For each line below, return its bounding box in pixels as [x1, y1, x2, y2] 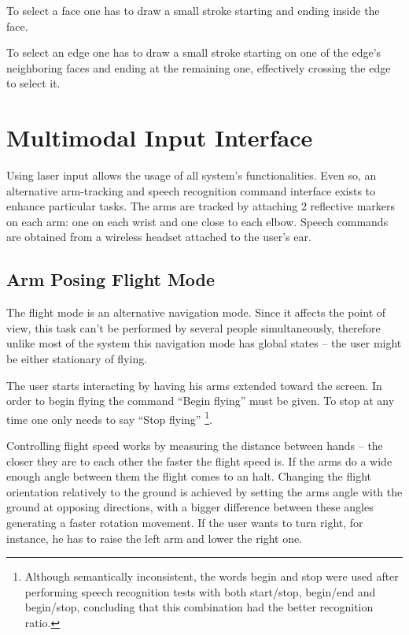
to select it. [6, 75, 61, 91]
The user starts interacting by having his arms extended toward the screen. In [6, 377, 382, 393]
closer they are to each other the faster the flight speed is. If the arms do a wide [6, 452, 392, 469]
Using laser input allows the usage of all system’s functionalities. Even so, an [6, 167, 377, 184]
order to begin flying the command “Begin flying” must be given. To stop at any [6, 392, 395, 409]
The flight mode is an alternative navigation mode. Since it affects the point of [6, 304, 386, 321]
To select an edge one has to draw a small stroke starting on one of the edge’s [6, 44, 381, 61]
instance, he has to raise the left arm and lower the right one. [6, 529, 303, 546]
